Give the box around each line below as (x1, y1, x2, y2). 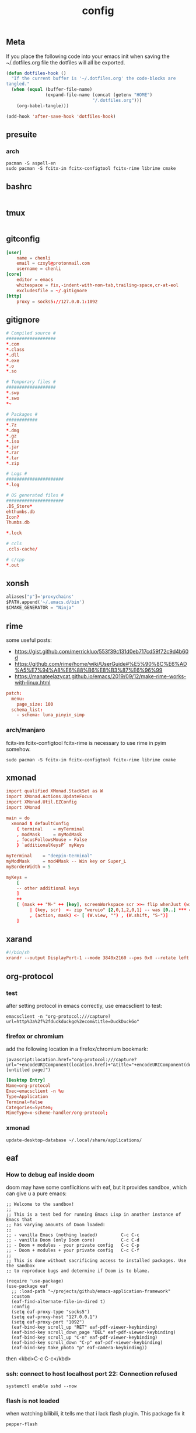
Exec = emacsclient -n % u (6, 1088, 64, 1094)
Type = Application (6, 1093, 48, 1099)
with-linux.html (14, 679, 51, 686)
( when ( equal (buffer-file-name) (11, 87, 93, 93)
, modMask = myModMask (16, 832, 82, 837)
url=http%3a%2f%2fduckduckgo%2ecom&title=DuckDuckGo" (6, 1018, 140, 1024)
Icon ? (6, 514, 19, 520)
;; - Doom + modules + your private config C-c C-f (6, 1247, 140, 1254)
